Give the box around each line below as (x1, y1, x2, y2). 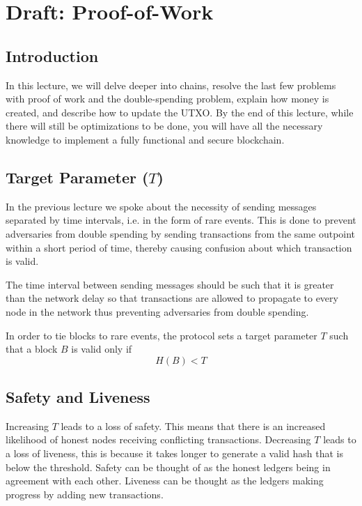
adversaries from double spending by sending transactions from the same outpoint (6, 226, 356, 240)
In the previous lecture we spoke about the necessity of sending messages (6, 199, 317, 213)
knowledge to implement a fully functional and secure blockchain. (6, 132, 285, 146)
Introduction (6, 45, 99, 66)
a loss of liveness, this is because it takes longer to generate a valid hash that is (6, 446, 343, 461)
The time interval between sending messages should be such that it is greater (6, 277, 334, 291)
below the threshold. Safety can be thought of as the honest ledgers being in (6, 459, 331, 474)
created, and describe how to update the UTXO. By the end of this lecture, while (6, 105, 354, 119)
